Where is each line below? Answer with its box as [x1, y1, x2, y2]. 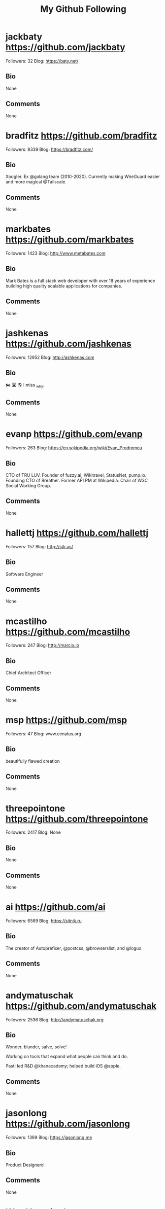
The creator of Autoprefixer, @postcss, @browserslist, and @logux [5, 945, 142, 951]
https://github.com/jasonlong [5, 1118, 130, 1130]
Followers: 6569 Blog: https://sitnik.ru [5, 918, 82, 924]
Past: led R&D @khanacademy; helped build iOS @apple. [5, 1063, 121, 1069]
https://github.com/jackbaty [5, 42, 126, 53]
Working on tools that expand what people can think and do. [5, 1054, 128, 1060]
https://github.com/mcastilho [5, 626, 130, 637]
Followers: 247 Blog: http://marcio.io [5, 642, 79, 648]
